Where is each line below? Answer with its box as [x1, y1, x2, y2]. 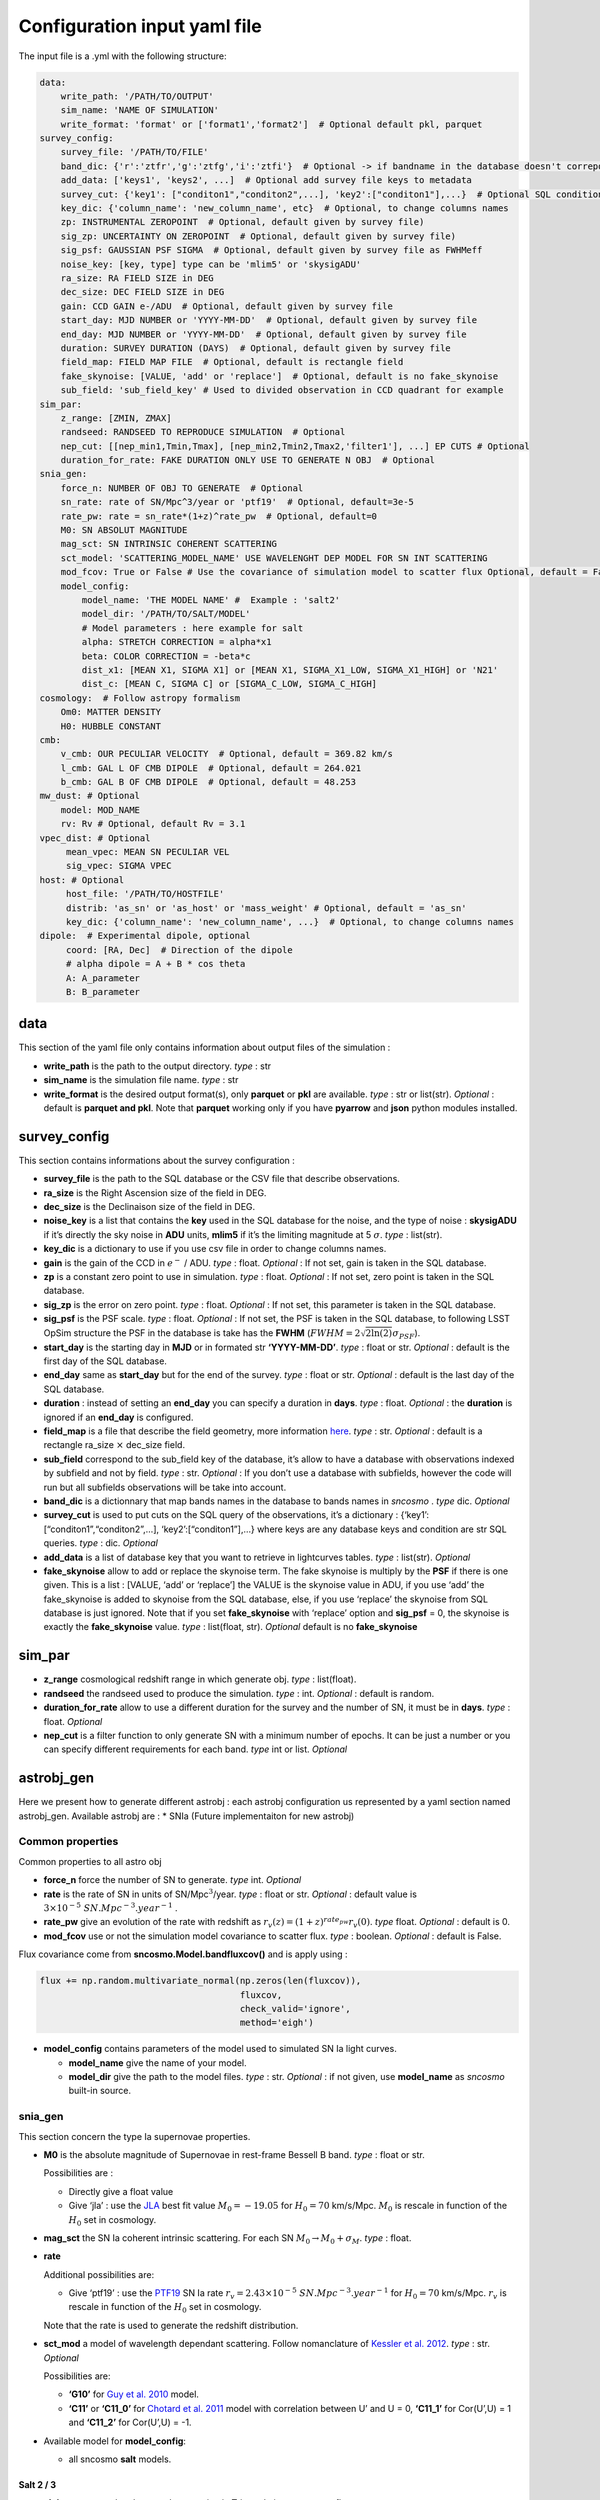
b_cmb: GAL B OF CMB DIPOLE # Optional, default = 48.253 [60, 776, 357, 788]
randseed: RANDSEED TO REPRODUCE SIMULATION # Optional [60, 426, 346, 438]
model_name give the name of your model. [68, 2056, 247, 2069]
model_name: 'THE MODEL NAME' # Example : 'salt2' [81, 594, 341, 605]
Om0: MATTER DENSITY [60, 706, 162, 718]
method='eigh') [239, 2017, 314, 2029]
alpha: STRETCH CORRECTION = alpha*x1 [81, 636, 272, 648]
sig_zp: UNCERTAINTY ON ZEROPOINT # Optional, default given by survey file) [60, 230, 457, 242]
